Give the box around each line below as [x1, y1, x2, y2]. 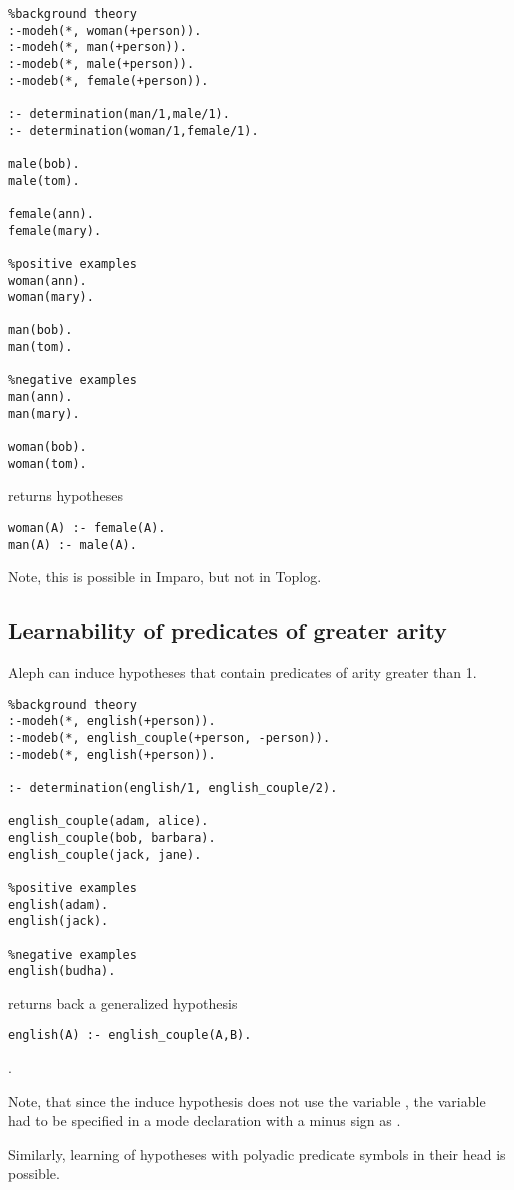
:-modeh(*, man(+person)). [8, 40, 187, 55]
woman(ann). [8, 273, 87, 288]
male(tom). [8, 173, 80, 188]
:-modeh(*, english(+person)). [8, 714, 216, 729]
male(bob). [8, 156, 80, 171]
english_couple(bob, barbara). [8, 830, 216, 845]
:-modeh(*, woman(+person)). [8, 23, 202, 38]
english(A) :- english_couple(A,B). [8, 1028, 252, 1043]
